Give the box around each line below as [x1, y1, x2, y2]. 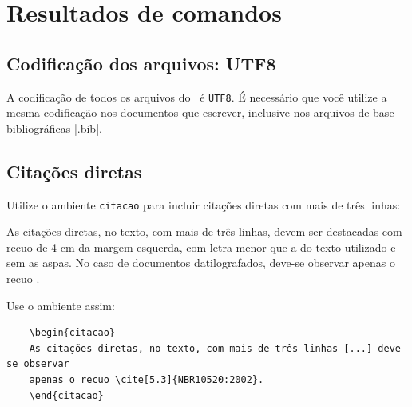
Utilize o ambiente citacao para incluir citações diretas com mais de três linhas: [6, 196, 401, 213]
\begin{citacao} [29, 327, 116, 339]
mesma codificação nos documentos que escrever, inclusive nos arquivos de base [6, 104, 394, 121]
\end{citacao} [29, 389, 104, 401]
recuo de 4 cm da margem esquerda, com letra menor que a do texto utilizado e [6, 238, 396, 255]
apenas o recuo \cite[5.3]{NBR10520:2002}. [29, 374, 264, 386]
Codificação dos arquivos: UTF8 [6, 50, 276, 75]
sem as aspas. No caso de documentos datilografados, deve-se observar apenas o [6, 254, 395, 271]
